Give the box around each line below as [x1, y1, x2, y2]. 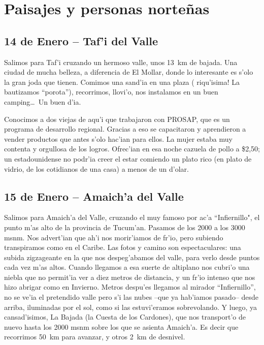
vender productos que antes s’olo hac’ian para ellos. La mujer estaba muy [4, 133, 233, 144]
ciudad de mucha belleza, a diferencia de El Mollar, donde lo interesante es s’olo [4, 67, 253, 77]
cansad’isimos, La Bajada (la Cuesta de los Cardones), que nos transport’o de [4, 311, 246, 322]
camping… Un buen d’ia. [4, 96, 81, 107]
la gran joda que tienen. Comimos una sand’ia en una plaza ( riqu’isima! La [4, 76, 240, 87]
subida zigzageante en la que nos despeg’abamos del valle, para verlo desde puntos [4, 252, 260, 262]
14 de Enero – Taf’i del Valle [4, 33, 158, 48]
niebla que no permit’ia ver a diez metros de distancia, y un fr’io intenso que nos [4, 271, 255, 282]
